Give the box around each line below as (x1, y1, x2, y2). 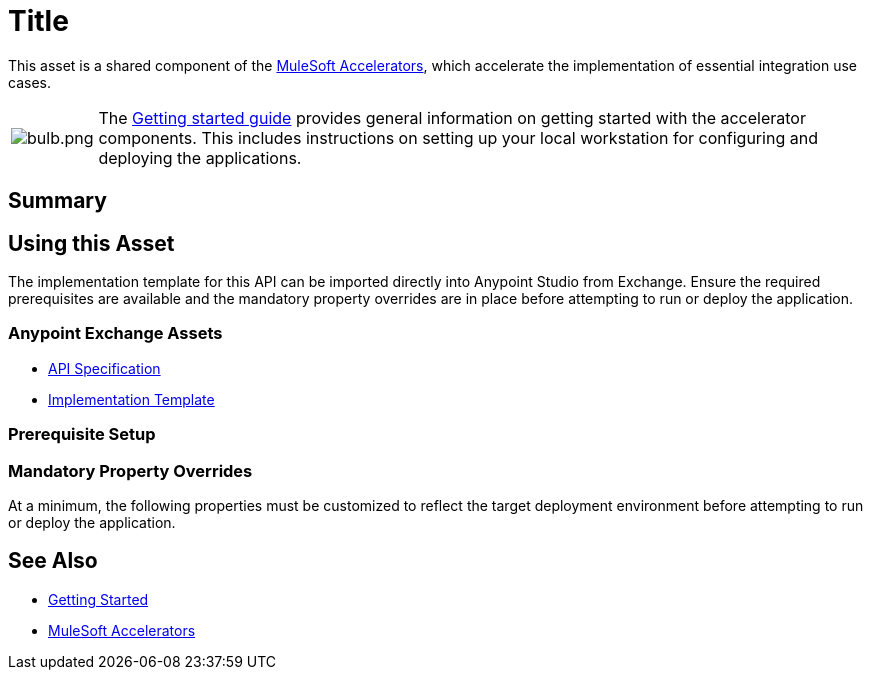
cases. (8, 73, 51, 91)
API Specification (48, 359, 161, 377)
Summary (8, 188, 107, 214)
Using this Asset (8, 230, 175, 256)
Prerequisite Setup (8, 424, 156, 445)
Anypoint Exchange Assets (8, 323, 223, 344)
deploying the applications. (98, 147, 302, 168)
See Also (8, 548, 98, 574)
